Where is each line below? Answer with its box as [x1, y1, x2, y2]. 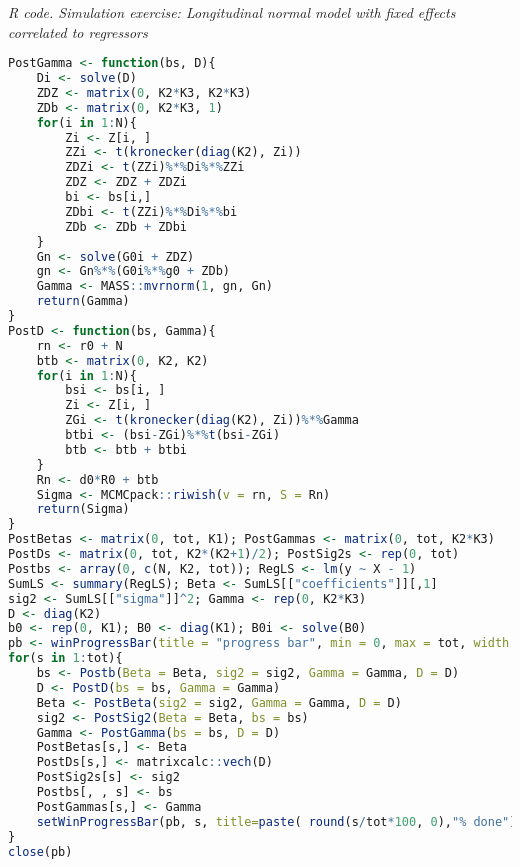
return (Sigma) [36, 502, 130, 517]
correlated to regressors [8, 21, 148, 42]
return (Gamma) [36, 294, 130, 309]
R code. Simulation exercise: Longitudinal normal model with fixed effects [8, 2, 456, 22]
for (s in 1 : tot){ [8, 651, 123, 666]
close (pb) [8, 844, 73, 859]
